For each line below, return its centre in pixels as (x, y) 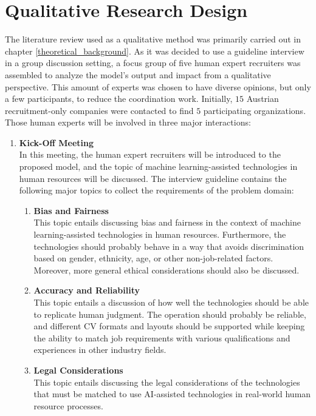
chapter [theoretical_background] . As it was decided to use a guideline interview (155, 51)
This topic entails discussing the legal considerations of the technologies (167, 382)
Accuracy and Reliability (87, 290)
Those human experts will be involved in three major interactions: (128, 122)
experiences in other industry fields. (100, 350)
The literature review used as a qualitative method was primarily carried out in (153, 39)
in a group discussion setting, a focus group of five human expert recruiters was (153, 63)
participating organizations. (255, 110)
